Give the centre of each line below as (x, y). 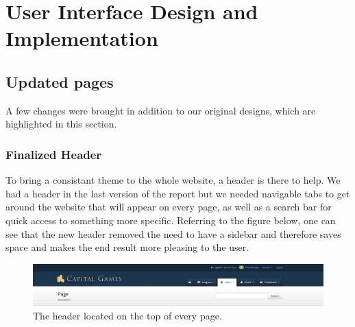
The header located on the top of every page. (127, 316)
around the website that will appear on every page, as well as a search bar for (169, 207)
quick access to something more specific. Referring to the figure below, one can (171, 220)
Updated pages (60, 81)
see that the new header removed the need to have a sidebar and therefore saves (173, 233)
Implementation (82, 38)
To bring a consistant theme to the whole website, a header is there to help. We (173, 180)
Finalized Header (54, 154)
